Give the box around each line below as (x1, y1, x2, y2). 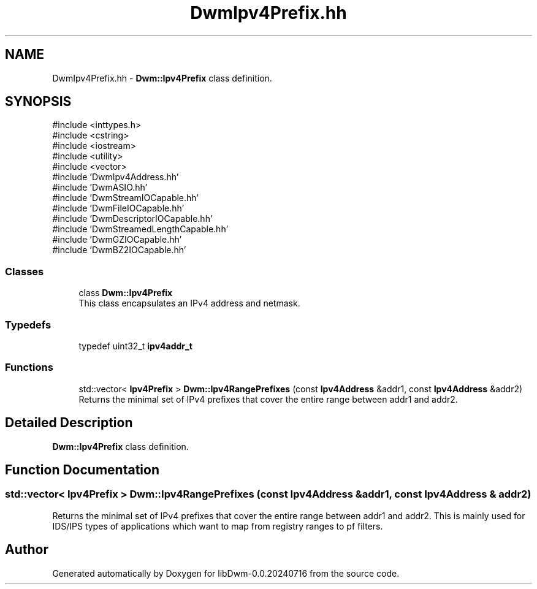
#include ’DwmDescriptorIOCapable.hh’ (52, 213, 213, 224)
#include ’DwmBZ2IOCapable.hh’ (52, 245, 186, 256)
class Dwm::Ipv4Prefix (78, 287, 173, 298)
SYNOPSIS (5, 94, 72, 110)
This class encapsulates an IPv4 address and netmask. (78, 298, 300, 309)
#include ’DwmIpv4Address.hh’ (52, 172, 179, 183)
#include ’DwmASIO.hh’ (52, 182, 148, 193)
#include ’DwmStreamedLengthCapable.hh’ (52, 224, 229, 235)
